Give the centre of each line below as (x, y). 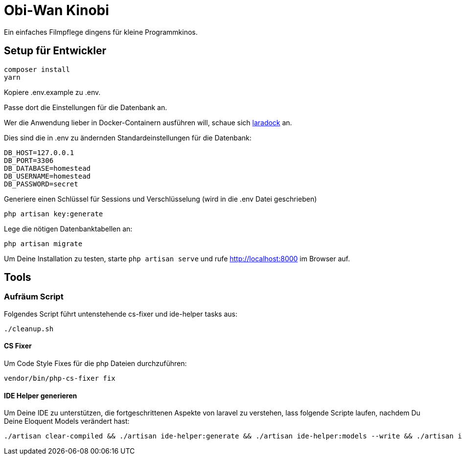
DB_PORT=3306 (29, 160)
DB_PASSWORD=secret (41, 184)
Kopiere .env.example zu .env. (52, 92)
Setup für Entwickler (55, 51)
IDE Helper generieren (41, 395)
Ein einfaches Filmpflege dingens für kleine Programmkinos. (101, 32)
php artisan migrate (43, 243)
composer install (37, 69)
